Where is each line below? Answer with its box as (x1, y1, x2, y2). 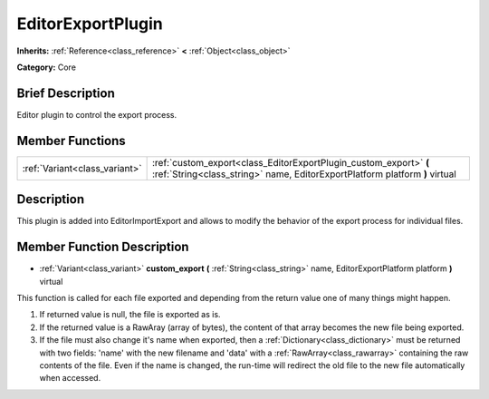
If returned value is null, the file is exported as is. (39, 309, 221, 320)
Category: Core (16, 62, 77, 73)
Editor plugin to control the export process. (16, 109, 177, 120)
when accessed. (39, 373, 101, 384)
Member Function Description (16, 239, 189, 255)
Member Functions (16, 132, 126, 149)
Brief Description (16, 85, 115, 101)
